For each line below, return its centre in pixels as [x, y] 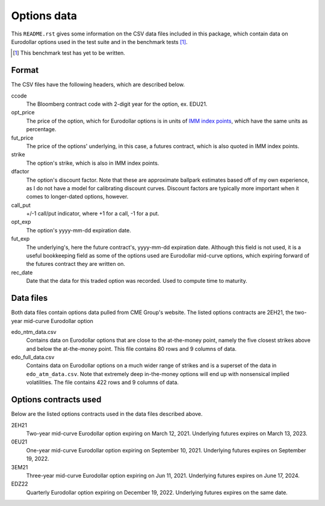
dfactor [20, 171]
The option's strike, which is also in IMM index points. [93, 163]
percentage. [41, 129]
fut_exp [20, 239]
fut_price [22, 138]
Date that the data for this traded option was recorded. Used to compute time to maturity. [137, 281]
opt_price [23, 113]
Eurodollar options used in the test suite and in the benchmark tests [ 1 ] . [99, 42]
